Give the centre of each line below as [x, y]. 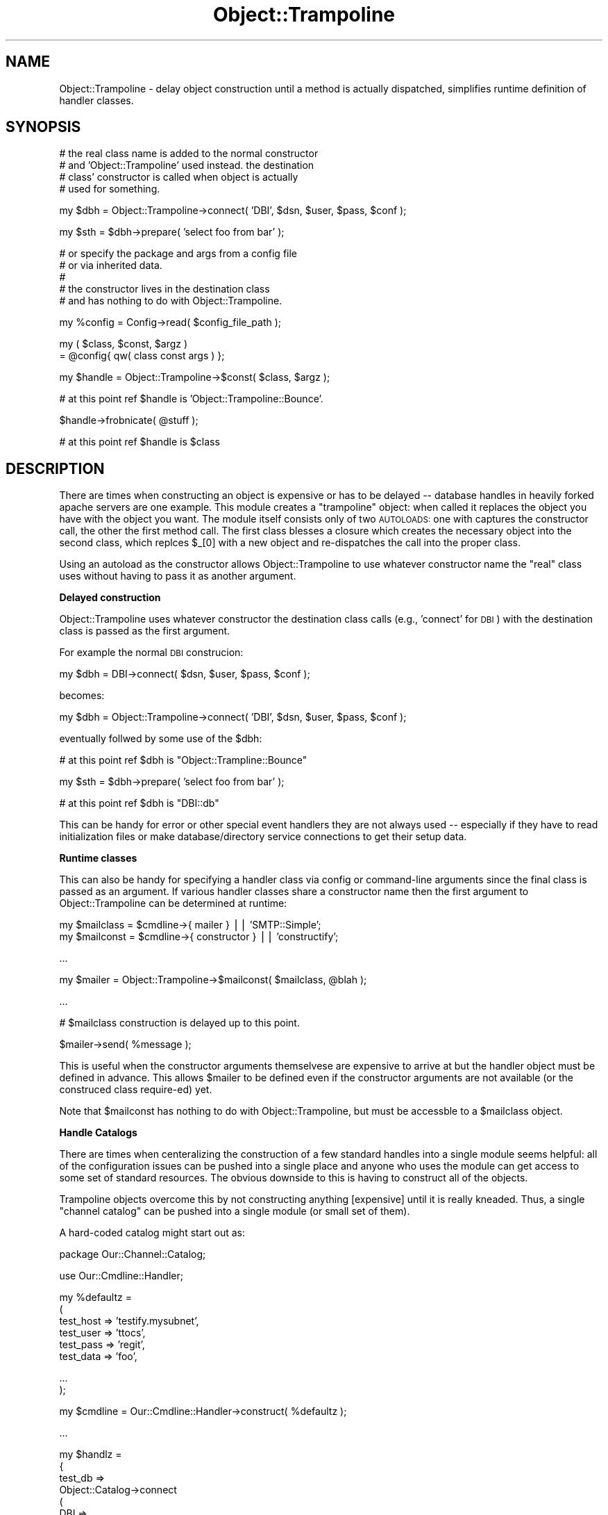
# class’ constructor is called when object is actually [179, 177]
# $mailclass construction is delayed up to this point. [179, 1023]
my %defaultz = [95, 1297]
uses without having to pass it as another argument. [178, 576]
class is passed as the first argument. [145, 631]
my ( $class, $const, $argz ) [124, 344]
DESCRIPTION [55, 468]
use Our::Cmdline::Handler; [121, 1276]
